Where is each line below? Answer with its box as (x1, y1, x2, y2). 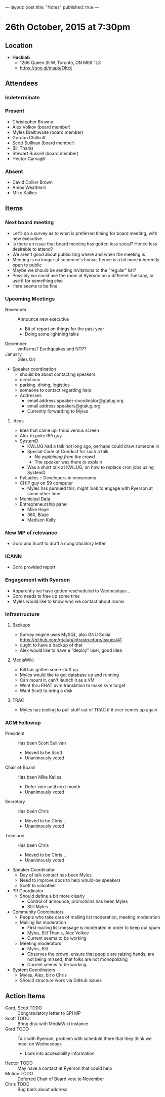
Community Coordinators (12, 909, 64, 915)
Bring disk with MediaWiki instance (17, 1021, 89, 1027)
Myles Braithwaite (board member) (12, 129, 83, 135)
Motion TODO (5, 1071, 33, 1077)
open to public (12, 262, 42, 268)
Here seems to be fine (12, 283, 58, 289)
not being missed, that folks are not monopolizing (27, 956, 128, 962)
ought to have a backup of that (19, 642, 82, 648)
